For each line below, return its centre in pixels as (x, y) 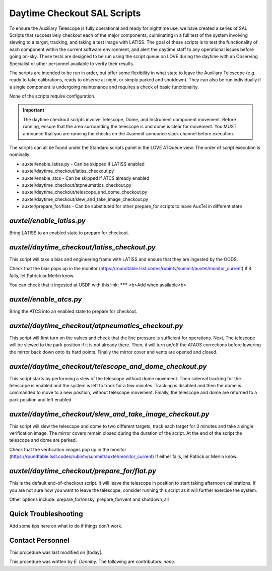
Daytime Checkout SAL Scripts (75, 13)
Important (34, 110)
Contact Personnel (39, 540)
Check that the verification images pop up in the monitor (68, 449)
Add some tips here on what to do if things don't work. (66, 526)
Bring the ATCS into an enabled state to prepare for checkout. (73, 312)
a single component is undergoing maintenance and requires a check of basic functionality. (104, 87)
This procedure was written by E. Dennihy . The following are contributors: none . (92, 562)
